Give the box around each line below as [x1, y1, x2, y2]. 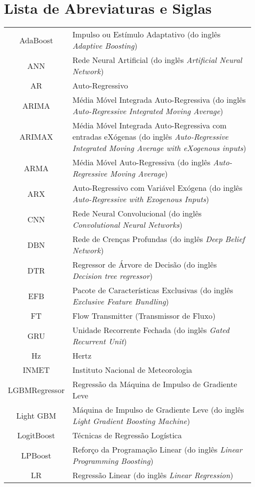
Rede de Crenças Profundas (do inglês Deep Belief [72, 233, 245, 245]
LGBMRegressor [8, 384, 65, 396]
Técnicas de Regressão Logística [72, 429, 182, 441]
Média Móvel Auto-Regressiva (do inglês [72, 156, 211, 168]
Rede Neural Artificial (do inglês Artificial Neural [72, 54, 242, 66]
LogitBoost [17, 429, 55, 441]
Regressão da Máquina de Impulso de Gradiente [72, 378, 237, 390]
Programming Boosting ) [72, 455, 153, 467]
